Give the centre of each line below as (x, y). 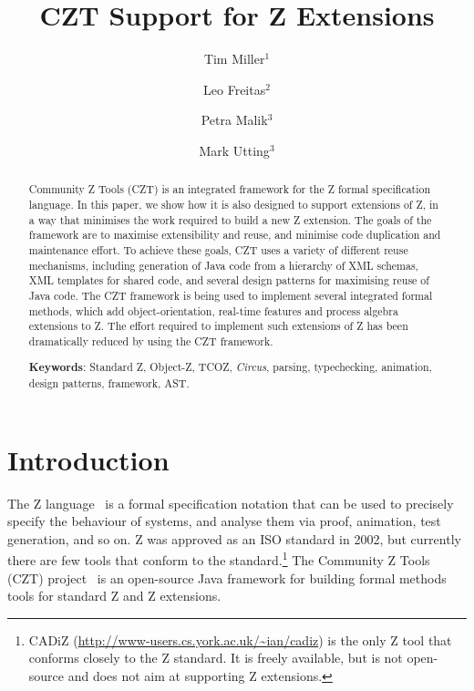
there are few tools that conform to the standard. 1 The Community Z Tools (219, 559)
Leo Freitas (235, 89)
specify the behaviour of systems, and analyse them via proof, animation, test (224, 521)
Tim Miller (234, 59)
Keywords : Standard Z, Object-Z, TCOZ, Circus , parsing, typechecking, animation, (230, 367)
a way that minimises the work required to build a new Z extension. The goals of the (230, 219)
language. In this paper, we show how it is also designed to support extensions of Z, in (233, 204)
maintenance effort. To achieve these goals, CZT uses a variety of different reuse (218, 249)
